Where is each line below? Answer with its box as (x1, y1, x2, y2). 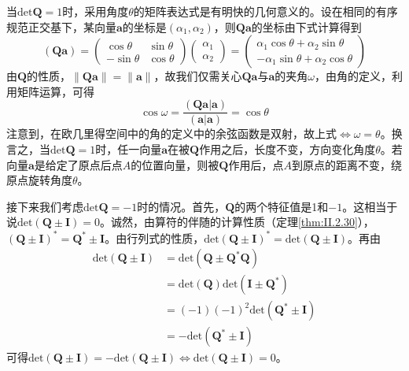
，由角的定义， (314, 68, 392, 84)
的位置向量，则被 (131, 156, 219, 173)
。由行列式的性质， (105, 229, 204, 246)
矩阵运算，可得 (17, 83, 94, 99)
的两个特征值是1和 (234, 198, 329, 214)
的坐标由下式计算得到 (251, 18, 362, 35)
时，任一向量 (95, 141, 162, 158)
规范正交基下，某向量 (6, 18, 116, 35)
